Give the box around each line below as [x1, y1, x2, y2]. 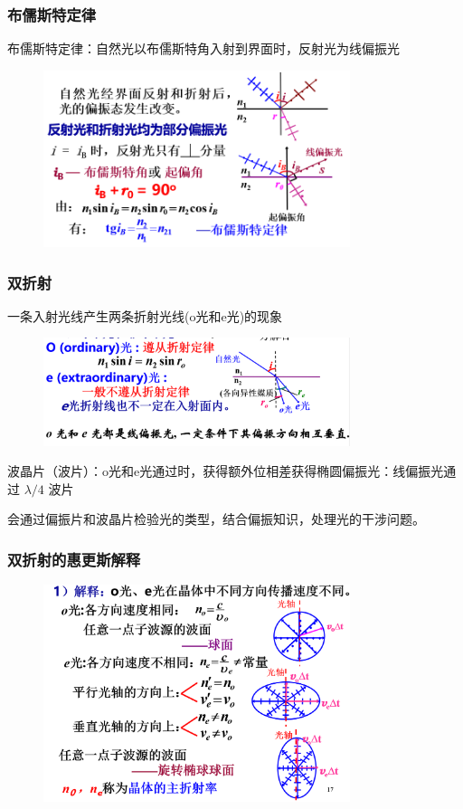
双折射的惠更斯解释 [7, 547, 141, 570]
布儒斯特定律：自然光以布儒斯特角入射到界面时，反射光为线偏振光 [7, 39, 400, 58]
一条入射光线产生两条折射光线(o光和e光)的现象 [7, 306, 283, 325]
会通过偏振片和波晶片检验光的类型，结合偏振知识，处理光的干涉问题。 [7, 509, 425, 528]
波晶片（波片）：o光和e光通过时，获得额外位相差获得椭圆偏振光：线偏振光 [7, 462, 444, 481]
